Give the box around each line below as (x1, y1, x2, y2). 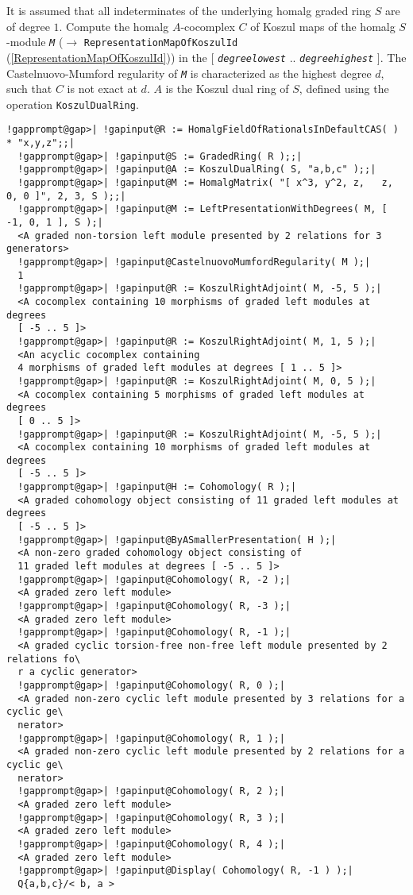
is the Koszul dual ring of (165, 80, 289, 97)
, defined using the (299, 80, 389, 97)
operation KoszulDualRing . (6, 95, 139, 112)
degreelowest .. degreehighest (218, 48, 374, 65)
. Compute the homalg (59, 17, 169, 34)
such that (6, 80, 52, 97)
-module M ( (6, 33, 64, 50)
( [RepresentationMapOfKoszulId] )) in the (6, 48, 207, 65)
